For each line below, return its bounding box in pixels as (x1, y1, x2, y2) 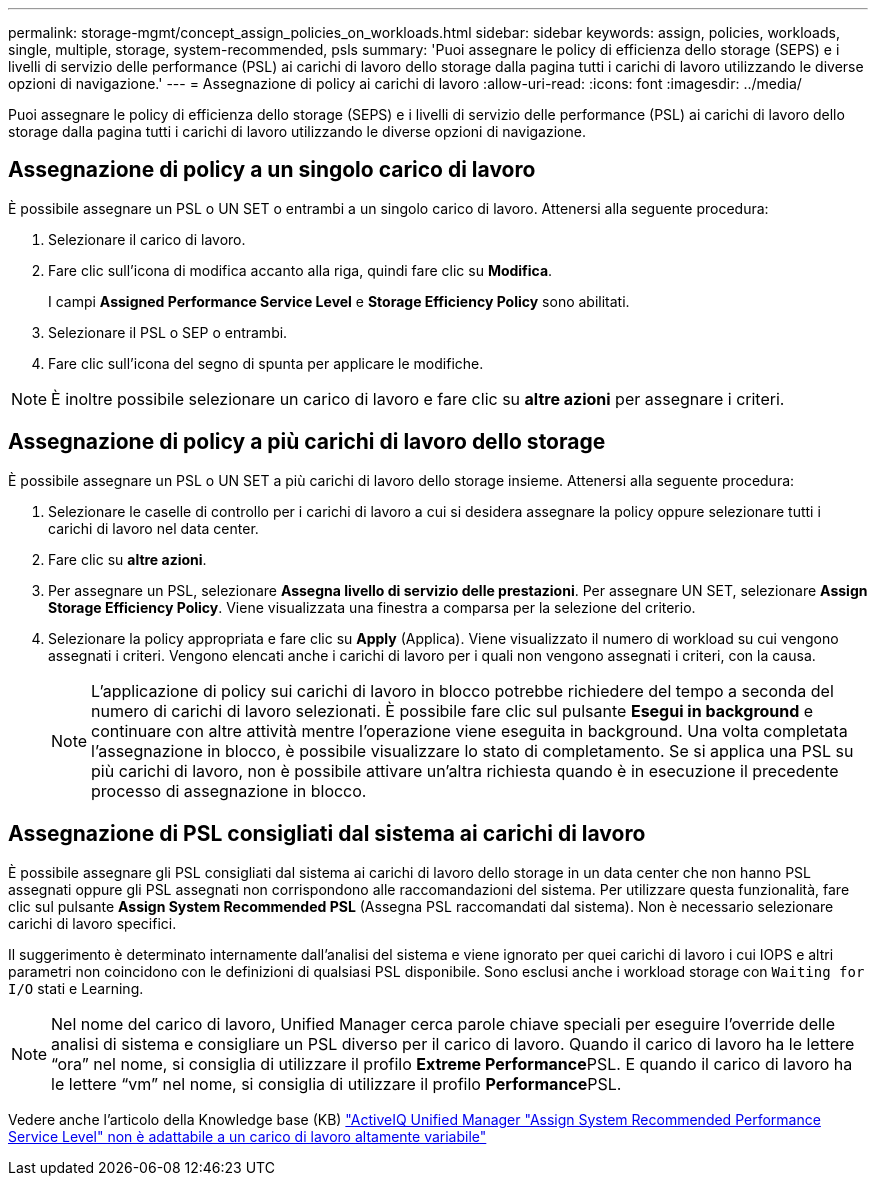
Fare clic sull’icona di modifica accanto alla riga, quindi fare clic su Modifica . (48, 261, 553, 279)
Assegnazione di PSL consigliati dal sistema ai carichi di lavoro (8, 821, 646, 847)
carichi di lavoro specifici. (8, 914, 177, 932)
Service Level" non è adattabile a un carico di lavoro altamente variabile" (8, 1127, 487, 1145)
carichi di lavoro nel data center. (48, 519, 259, 537)
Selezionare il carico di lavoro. (48, 230, 246, 248)
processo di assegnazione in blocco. (91, 780, 367, 801)
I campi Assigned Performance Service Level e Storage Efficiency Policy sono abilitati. (48, 292, 630, 310)
